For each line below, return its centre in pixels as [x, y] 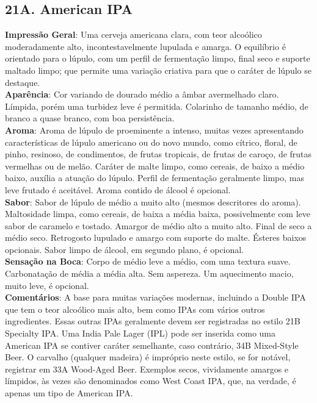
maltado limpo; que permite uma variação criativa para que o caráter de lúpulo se [158, 70]
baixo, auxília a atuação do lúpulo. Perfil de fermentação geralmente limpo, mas [155, 178]
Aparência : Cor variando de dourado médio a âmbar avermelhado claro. [142, 94]
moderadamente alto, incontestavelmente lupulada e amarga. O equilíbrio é [145, 46]
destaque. [23, 82]
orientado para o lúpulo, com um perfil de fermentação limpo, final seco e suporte [158, 58]
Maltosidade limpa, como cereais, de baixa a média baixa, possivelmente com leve [158, 214]
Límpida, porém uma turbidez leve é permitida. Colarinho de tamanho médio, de [157, 106]
